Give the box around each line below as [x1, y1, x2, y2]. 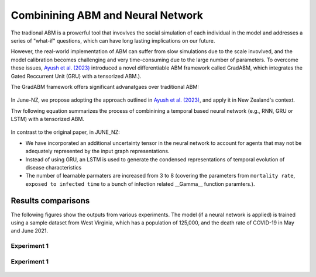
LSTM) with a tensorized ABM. [11, 116, 85, 123]
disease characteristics [25, 164, 82, 171]
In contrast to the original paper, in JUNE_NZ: [11, 129, 120, 136]
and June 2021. [11, 227, 48, 234]
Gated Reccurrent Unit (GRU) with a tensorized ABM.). [11, 72, 142, 79]
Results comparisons [11, 196, 90, 206]
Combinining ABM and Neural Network [11, 9, 204, 22]
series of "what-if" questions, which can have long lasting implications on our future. [11, 37, 215, 44]
